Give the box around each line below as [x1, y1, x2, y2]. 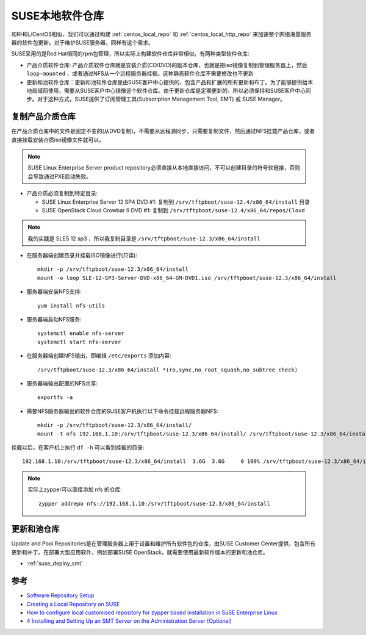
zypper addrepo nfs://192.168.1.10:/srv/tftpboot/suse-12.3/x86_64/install [38, 500, 270, 507]
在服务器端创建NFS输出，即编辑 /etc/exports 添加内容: [26, 352, 171, 359]
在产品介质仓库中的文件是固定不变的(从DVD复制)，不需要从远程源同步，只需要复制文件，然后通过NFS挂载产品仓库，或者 [11, 127, 315, 135]
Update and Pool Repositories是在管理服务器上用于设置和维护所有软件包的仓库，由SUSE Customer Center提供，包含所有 [11, 540, 316, 547]
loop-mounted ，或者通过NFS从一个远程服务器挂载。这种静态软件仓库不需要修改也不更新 [26, 70, 254, 77]
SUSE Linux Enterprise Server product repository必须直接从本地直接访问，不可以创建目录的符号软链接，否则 [27, 164, 300, 171]
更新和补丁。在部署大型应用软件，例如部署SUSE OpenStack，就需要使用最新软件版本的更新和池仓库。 [11, 548, 268, 556]
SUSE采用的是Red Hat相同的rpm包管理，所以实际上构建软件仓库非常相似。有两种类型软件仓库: [11, 50, 249, 57]
